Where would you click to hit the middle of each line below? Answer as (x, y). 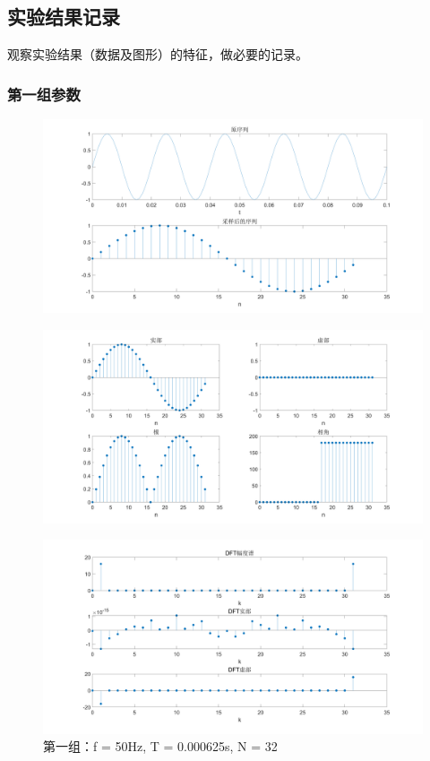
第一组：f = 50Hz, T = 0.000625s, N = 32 (160, 746)
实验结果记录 (64, 17)
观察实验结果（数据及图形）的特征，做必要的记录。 (158, 54)
